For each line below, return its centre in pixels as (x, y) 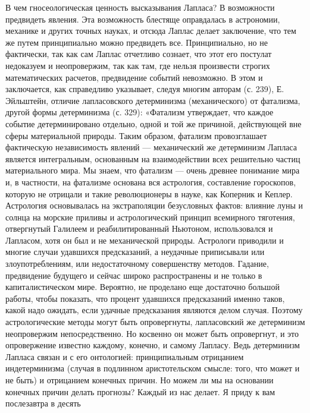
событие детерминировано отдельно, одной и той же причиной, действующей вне (154, 123)
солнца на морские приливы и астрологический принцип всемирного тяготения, (150, 217)
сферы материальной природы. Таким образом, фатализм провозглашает (136, 135)
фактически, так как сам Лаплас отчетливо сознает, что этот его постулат (139, 54)
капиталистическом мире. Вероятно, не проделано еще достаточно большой (143, 287)
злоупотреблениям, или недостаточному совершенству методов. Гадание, (137, 264)
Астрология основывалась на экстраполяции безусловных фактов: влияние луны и (154, 205)
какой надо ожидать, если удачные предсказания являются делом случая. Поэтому (154, 310)
